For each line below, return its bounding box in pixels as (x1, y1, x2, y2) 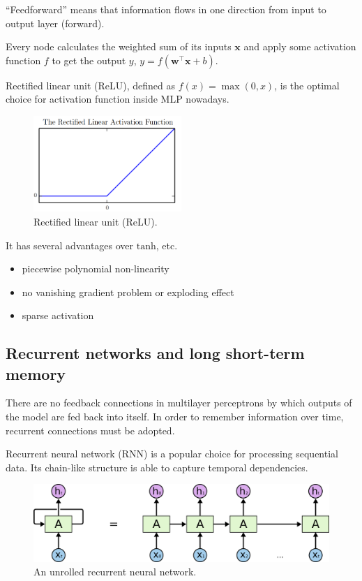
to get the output (52, 52, 126, 67)
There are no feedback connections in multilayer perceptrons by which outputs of (6, 395, 352, 410)
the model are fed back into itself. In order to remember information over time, (6, 409, 344, 424)
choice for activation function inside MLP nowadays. (6, 91, 229, 106)
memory (6, 362, 66, 384)
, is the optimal (274, 78, 340, 92)
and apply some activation (243, 39, 356, 54)
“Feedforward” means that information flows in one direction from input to (6, 2, 326, 16)
